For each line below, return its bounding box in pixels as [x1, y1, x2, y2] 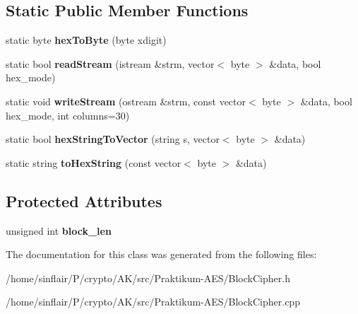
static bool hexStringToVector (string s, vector [6, 132, 220, 146]
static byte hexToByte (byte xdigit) [6, 33, 167, 47]
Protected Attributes [6, 190, 162, 211]
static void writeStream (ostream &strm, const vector [6, 93, 246, 108]
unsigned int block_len [6, 223, 112, 238]
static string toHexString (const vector [6, 155, 181, 170]
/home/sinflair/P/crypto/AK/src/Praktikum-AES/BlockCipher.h [6, 270, 290, 285]
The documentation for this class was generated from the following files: [6, 247, 317, 262]
